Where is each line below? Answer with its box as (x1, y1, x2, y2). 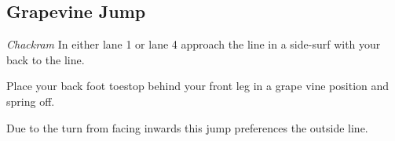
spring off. (6, 92, 55, 109)
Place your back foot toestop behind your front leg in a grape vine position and (6, 78, 390, 94)
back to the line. (6, 51, 85, 67)
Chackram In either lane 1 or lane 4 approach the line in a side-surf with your (6, 36, 381, 52)
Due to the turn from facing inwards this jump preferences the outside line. (6, 119, 368, 136)
